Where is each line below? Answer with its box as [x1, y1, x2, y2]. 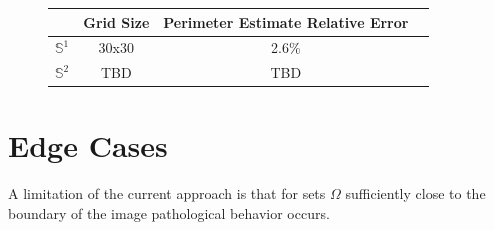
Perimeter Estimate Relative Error [163, 11, 409, 32]
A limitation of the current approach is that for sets [8, 183, 326, 204]
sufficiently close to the [345, 183, 486, 204]
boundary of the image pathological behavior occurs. [8, 203, 330, 223]
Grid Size [83, 11, 150, 32]
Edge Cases [8, 125, 168, 166]
